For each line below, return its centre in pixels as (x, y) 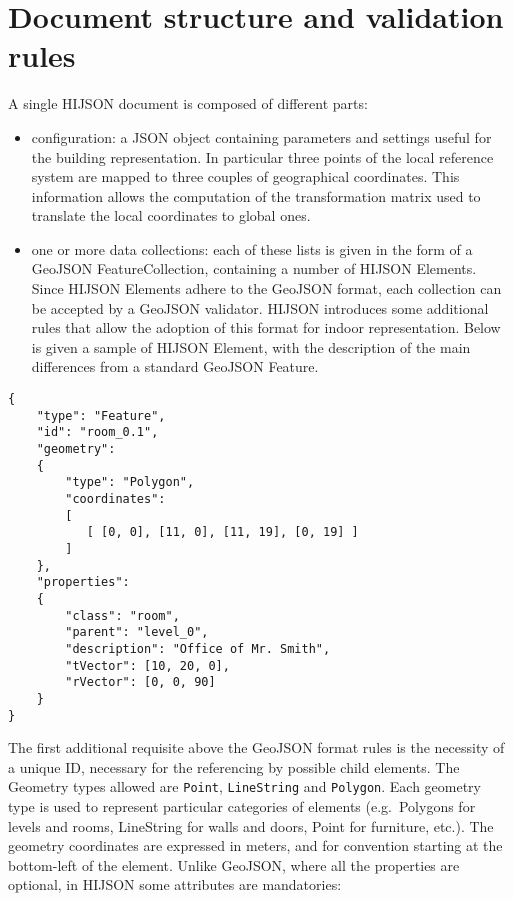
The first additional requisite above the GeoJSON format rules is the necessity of (256, 747)
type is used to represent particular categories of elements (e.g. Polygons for (242, 806)
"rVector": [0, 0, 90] (140, 682)
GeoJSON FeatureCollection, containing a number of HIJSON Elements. (254, 268)
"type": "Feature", (101, 415)
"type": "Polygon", (130, 482)
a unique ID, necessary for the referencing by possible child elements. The (234, 766)
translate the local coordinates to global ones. (171, 215)
